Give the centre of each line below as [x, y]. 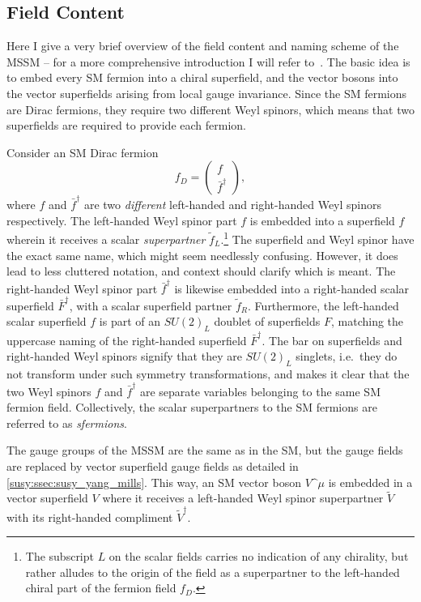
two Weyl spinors [49, 391]
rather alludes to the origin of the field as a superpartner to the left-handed [213, 572]
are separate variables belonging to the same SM [260, 391]
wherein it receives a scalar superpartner [106, 239]
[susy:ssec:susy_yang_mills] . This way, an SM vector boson [154, 482]
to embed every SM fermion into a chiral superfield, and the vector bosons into [202, 77]
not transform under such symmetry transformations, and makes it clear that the [208, 374]
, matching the [368, 321]
